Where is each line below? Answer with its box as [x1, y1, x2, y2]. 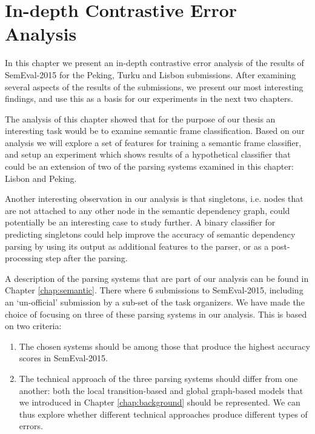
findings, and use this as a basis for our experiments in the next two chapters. [5, 92, 293, 105]
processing [5, 252, 43, 264]
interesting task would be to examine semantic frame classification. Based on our [5, 124, 305, 137]
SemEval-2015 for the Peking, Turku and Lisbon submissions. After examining [5, 68, 296, 81]
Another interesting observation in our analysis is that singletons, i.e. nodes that [5, 192, 303, 205]
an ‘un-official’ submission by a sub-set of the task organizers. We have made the [5, 296, 305, 308]
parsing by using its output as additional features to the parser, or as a [5, 239, 269, 252]
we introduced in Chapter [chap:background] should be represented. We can [19, 396, 300, 409]
